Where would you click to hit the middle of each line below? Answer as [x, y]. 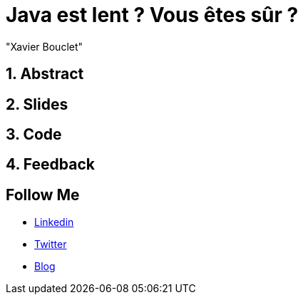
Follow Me [43, 195]
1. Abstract [45, 74]
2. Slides [37, 104]
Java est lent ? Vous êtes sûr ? [152, 15]
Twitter [51, 244]
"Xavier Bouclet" [45, 46]
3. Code [34, 135]
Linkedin [54, 222]
